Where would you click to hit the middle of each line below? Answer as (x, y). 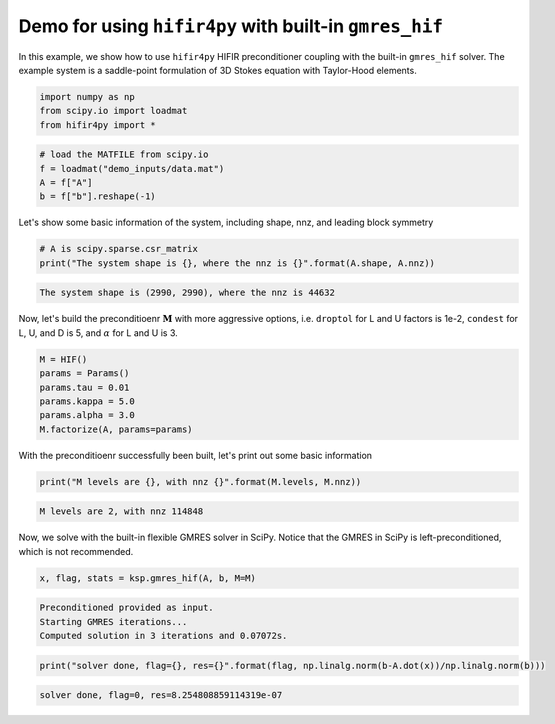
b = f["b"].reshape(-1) (98, 196)
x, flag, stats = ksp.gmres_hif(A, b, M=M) (148, 578)
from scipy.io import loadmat (113, 111)
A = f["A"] (66, 183)
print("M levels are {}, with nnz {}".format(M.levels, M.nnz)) (200, 481)
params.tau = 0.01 (84, 387)
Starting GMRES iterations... (113, 621)
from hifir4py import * (98, 124)
